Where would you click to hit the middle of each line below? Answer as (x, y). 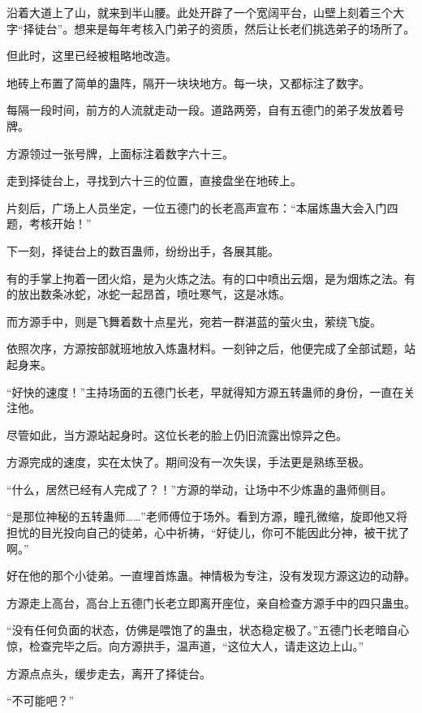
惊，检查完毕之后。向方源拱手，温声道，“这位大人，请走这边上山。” (185, 646)
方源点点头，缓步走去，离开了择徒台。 (109, 673)
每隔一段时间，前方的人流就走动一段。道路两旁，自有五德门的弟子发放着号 (205, 110)
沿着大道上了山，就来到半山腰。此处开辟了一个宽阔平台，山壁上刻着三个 (200, 12)
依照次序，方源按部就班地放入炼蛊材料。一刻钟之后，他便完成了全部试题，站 (211, 348)
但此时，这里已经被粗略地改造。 (92, 56)
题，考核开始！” (49, 223)
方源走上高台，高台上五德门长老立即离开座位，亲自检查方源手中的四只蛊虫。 (211, 602)
